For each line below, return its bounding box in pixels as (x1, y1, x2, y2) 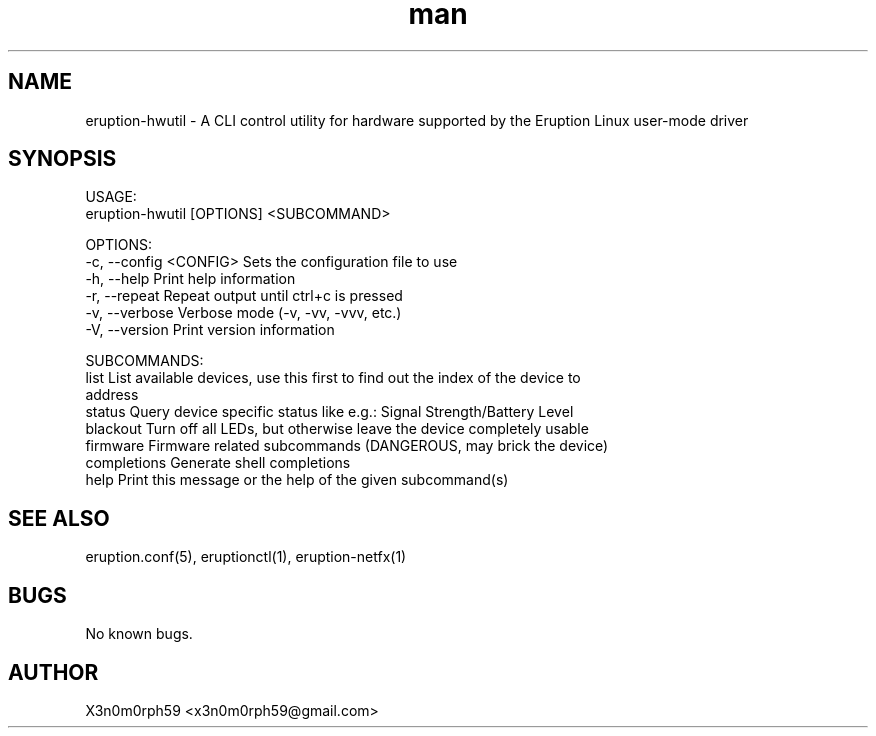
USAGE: (85, 188, 137, 206)
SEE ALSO (8, 505, 110, 531)
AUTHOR (8, 659, 99, 685)
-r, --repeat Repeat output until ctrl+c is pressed (85, 287, 403, 305)
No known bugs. (85, 625, 193, 643)
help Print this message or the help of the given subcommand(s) (85, 471, 509, 489)
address (85, 386, 139, 404)
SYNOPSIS (8, 146, 117, 172)
